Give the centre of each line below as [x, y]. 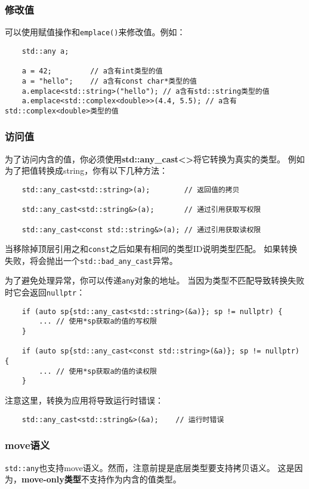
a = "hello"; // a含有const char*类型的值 [109, 81]
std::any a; [45, 51]
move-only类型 [51, 479]
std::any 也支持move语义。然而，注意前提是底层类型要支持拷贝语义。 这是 [150, 467]
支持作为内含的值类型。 [135, 479]
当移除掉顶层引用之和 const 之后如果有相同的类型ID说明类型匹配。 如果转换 [151, 249]
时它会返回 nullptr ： [45, 292]
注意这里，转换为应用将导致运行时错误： [84, 400]
